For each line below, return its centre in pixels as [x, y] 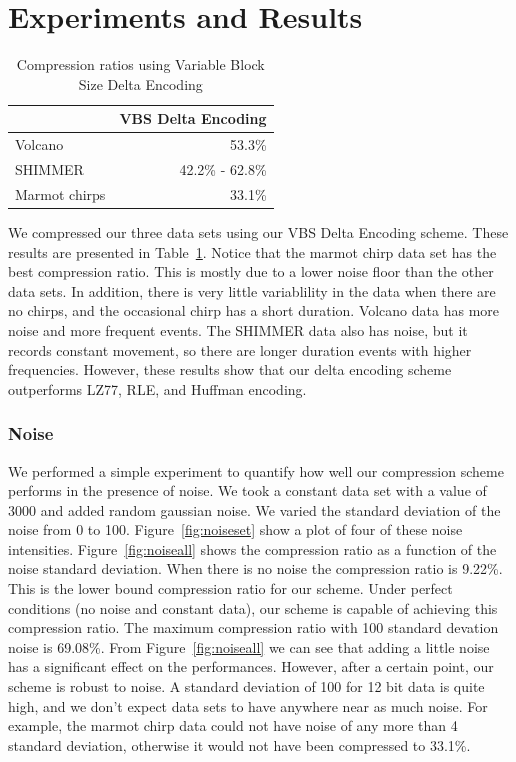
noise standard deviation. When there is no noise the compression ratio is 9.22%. [255, 568]
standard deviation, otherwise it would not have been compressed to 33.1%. [239, 744]
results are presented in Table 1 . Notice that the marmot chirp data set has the [252, 251]
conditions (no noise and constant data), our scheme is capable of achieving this [253, 607]
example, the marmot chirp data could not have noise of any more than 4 [233, 725]
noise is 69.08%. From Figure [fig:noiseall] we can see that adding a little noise [249, 646]
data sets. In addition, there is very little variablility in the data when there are [252, 290]
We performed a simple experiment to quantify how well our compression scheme [256, 470]
